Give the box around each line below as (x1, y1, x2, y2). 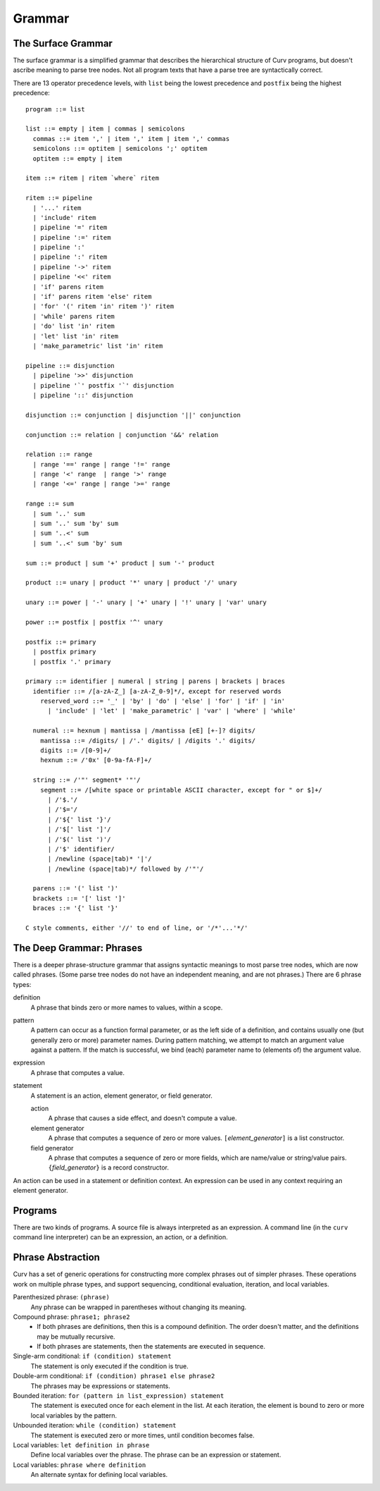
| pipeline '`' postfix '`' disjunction (32, 381, 175, 389)
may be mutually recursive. (37, 1332, 115, 1341)
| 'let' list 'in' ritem (32, 332, 119, 340)
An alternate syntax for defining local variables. (30, 1471, 168, 1479)
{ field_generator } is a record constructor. (48, 1163, 169, 1172)
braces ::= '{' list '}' (32, 904, 119, 912)
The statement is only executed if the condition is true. (30, 1361, 189, 1370)
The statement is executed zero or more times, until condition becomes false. (30, 1431, 255, 1440)
